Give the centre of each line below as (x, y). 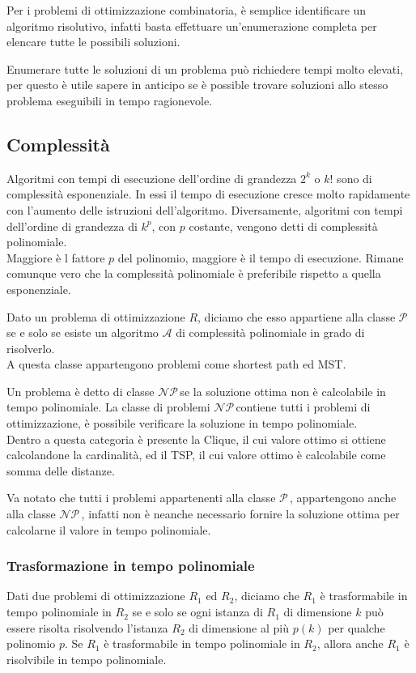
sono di (354, 178)
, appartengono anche (343, 498)
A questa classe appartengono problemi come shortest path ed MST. (176, 364)
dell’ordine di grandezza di (72, 226)
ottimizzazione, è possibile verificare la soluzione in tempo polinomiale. (182, 423)
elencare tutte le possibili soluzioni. (93, 42)
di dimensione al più (239, 627)
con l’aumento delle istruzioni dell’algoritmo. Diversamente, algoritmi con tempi (205, 209)
